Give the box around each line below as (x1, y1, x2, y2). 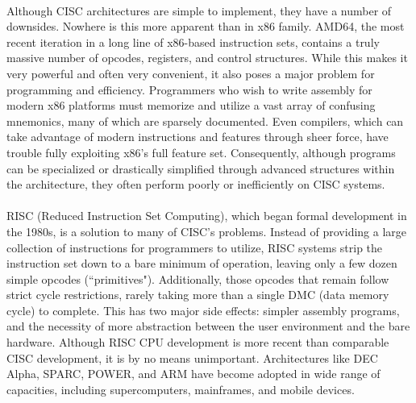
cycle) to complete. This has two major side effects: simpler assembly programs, (6, 301, 400, 318)
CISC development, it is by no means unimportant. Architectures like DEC (6, 349, 378, 366)
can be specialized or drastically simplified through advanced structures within (6, 160, 395, 177)
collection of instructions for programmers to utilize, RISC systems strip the (6, 239, 383, 256)
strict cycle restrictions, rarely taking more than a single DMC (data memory (6, 286, 389, 303)
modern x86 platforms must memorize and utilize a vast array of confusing (6, 97, 376, 114)
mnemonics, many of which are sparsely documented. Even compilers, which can (6, 112, 404, 129)
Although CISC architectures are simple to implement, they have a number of (6, 2, 392, 19)
